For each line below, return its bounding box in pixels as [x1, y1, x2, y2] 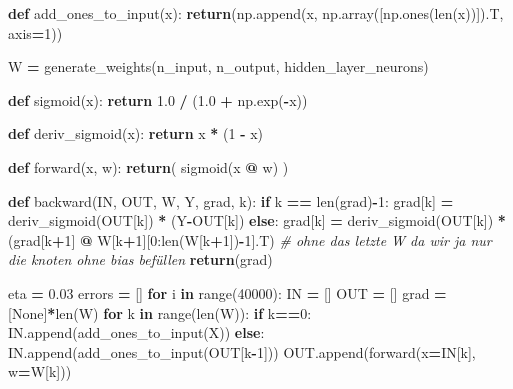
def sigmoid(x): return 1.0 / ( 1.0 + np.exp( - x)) [8, 89, 308, 110]
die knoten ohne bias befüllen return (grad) [8, 249, 273, 270]
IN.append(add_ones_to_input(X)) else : [8, 322, 265, 343]
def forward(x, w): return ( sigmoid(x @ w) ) [8, 156, 289, 177]
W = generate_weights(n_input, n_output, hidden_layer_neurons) [8, 56, 429, 77]
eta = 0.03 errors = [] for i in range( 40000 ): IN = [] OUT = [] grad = [8, 282, 447, 303]
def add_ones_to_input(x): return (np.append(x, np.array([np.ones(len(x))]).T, [8, 3, 504, 23]
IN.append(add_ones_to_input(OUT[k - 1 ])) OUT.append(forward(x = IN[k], [8, 341, 476, 362]
